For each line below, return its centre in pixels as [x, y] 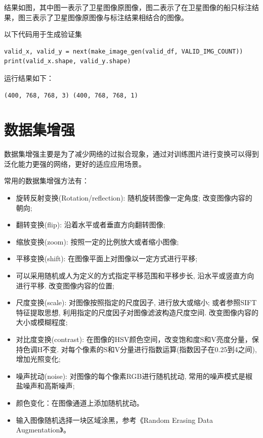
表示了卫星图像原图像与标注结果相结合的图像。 [110, 17]
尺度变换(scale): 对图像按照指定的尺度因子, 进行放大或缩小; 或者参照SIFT [136, 302]
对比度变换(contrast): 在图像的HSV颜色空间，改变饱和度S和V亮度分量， [134, 339]
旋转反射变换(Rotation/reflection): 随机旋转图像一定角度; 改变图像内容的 [134, 198]
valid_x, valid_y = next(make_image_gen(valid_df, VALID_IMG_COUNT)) [124, 51]
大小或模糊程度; [42, 322]
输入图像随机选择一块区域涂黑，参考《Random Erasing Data [115, 420]
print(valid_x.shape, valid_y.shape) [68, 61]
